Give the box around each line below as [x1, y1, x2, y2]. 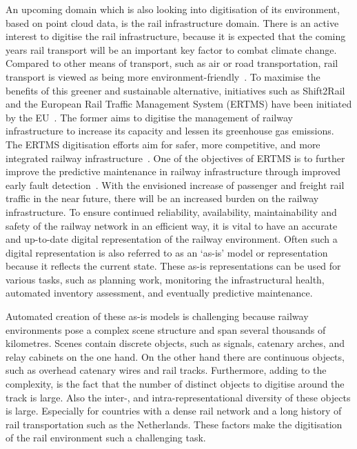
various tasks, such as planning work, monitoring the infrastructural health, [6, 272, 325, 286]
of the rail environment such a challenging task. [6, 430, 206, 445]
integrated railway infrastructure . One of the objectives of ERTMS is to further [6, 150, 345, 165]
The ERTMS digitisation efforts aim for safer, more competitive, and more [6, 137, 320, 151]
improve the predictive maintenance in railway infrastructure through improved [6, 164, 341, 179]
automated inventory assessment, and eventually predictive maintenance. [6, 286, 313, 300]
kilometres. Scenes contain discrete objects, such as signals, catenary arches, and [6, 336, 345, 350]
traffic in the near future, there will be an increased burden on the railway [6, 191, 319, 206]
